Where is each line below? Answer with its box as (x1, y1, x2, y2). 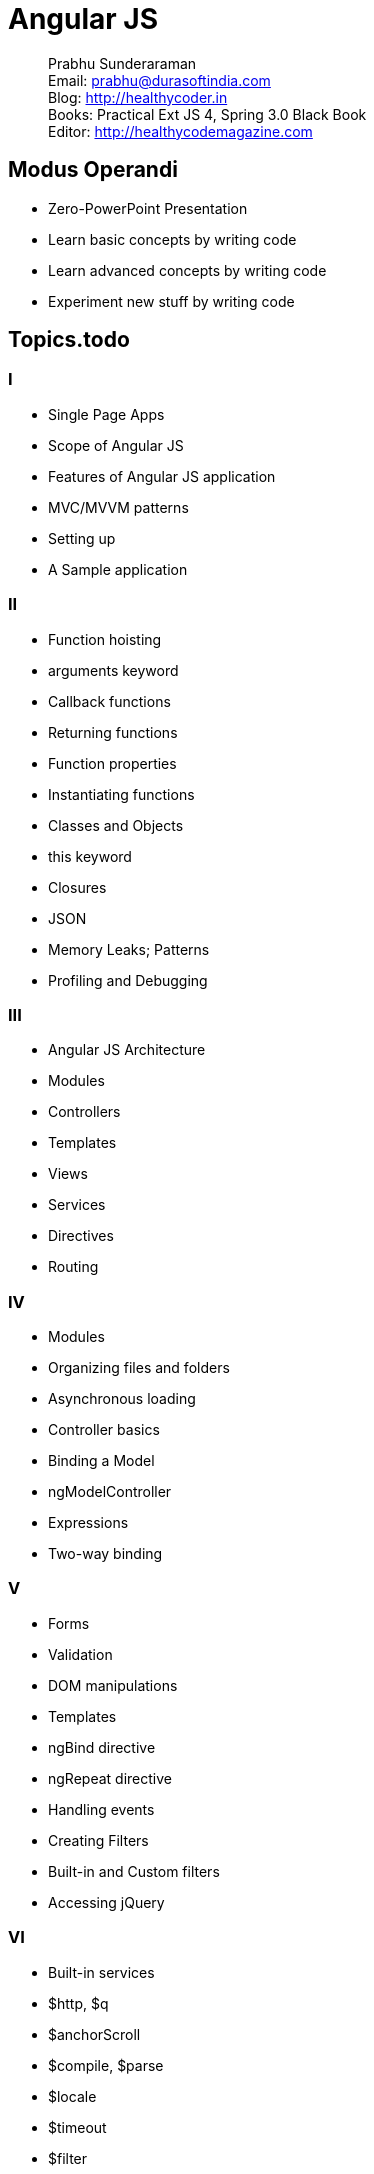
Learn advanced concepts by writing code (48, 261, 327, 279)
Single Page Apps (48, 405, 165, 423)
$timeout (48, 2118, 107, 2136)
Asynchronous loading (48, 1390, 196, 1408)
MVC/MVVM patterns (48, 498, 189, 516)
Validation (48, 1645, 113, 1663)
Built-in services (48, 1963, 155, 1981)
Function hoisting (48, 630, 162, 648)
